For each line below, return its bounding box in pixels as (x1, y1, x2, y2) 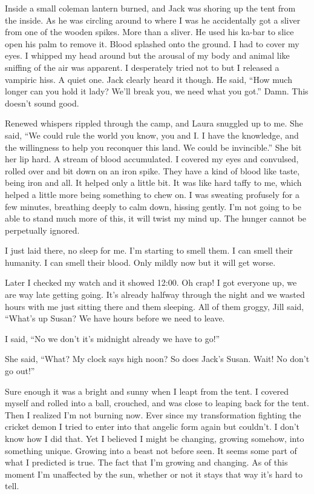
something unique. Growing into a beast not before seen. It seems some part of (5, 444, 297, 456)
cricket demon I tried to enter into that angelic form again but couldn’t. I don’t (5, 420, 300, 433)
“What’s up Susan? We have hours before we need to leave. (5, 312, 225, 324)
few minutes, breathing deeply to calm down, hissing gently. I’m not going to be (5, 200, 301, 212)
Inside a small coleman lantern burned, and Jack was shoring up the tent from (5, 2, 296, 14)
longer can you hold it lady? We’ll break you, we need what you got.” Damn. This (5, 85, 309, 97)
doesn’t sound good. (5, 96, 79, 109)
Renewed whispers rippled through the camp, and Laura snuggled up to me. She (5, 117, 303, 130)
